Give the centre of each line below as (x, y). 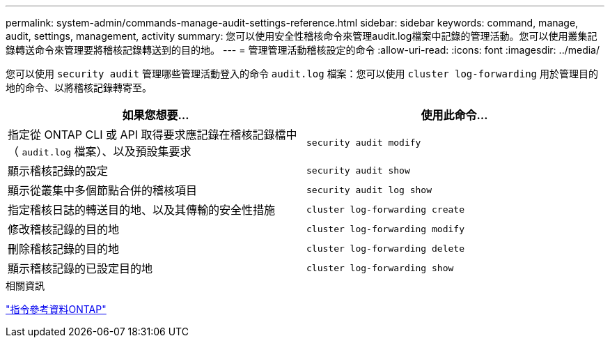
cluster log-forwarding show (380, 268)
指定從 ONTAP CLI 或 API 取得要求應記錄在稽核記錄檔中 (152, 135)
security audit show (358, 170)
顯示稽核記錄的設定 (58, 171)
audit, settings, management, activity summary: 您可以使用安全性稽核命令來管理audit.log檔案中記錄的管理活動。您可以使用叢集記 (302, 36)
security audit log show (369, 190)
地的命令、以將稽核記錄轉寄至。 (79, 87)
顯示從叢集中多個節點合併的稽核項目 (103, 190)
